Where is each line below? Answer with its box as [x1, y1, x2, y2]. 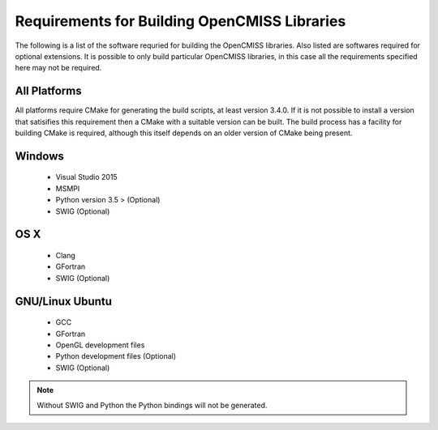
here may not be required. [15, 63, 102, 73]
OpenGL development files [55, 340, 145, 350]
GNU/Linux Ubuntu [15, 294, 113, 308]
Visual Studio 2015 [55, 172, 118, 182]
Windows [15, 149, 64, 163]
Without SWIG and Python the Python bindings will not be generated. [36, 400, 268, 410]
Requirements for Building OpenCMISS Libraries [15, 12, 346, 30]
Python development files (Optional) [55, 351, 177, 361]
